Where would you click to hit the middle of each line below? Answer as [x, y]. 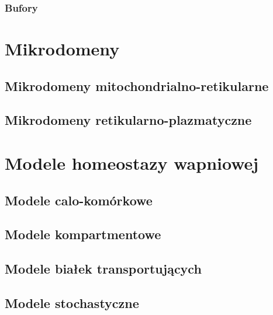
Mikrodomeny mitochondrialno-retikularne [137, 85]
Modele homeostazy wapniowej [132, 162]
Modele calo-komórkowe [79, 200]
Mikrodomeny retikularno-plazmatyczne [128, 120]
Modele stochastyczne [72, 302]
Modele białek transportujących [103, 269]
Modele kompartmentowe [83, 234]
